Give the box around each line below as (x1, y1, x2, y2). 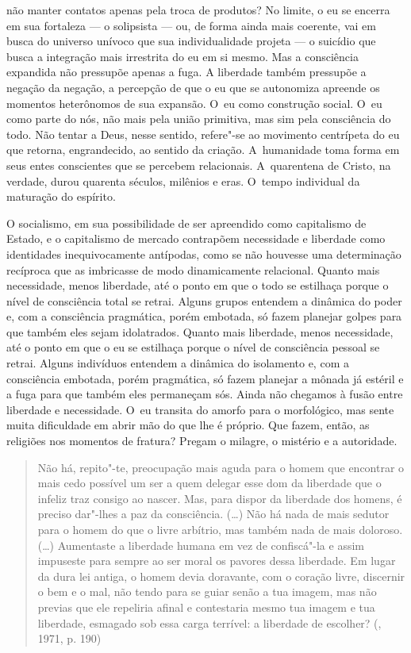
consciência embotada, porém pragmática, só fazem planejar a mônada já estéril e (6, 370, 404, 386)
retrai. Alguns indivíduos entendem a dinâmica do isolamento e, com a (6, 355, 349, 371)
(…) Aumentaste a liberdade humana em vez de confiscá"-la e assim (37, 536, 364, 553)
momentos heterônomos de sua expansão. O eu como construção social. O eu (6, 94, 382, 111)
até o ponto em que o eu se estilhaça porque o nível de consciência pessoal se (6, 339, 380, 355)
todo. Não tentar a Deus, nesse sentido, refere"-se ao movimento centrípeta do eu (6, 125, 400, 142)
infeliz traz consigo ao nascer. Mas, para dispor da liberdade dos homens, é (37, 490, 402, 506)
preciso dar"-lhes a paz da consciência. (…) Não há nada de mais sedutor (37, 505, 390, 522)
